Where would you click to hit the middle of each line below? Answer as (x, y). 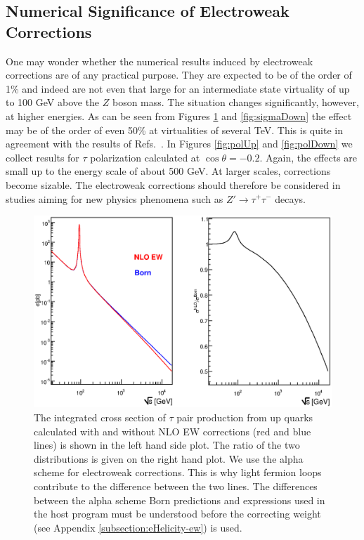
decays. (290, 198)
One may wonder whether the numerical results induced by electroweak (160, 61)
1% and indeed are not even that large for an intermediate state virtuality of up (178, 88)
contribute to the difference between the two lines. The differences (176, 486)
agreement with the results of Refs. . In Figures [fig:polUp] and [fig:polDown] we (179, 144)
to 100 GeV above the (53, 102)
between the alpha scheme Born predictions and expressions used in (180, 500)
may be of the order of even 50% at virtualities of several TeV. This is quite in (174, 130)
